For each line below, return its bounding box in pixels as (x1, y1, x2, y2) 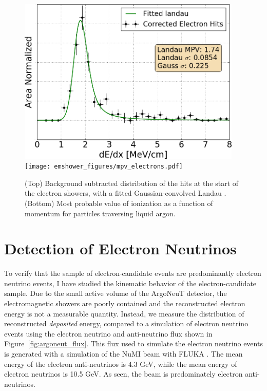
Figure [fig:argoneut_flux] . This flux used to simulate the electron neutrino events (4, 338, 263, 349)
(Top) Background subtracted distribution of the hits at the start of (25, 177, 239, 188)
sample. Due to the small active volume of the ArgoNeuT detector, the (4, 288, 227, 299)
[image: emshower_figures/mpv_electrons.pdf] (25, 163, 183, 171)
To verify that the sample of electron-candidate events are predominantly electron (4, 268, 261, 278)
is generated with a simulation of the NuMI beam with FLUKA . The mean (4, 348, 243, 359)
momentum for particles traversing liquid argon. (25, 208, 176, 218)
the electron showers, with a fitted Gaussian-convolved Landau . (25, 188, 226, 198)
